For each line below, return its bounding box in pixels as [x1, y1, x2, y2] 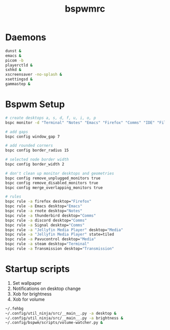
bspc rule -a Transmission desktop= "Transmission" [5, 246, 114, 251]
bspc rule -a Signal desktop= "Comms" [5, 222, 85, 227]
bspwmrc [65, 3, 105, 15]
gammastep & [5, 82, 30, 87]
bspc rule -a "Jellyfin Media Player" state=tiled [5, 232, 114, 237]
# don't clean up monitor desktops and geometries [5, 171, 114, 176]
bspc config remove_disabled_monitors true [5, 180, 99, 185]
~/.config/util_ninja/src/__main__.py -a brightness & [5, 315, 123, 320]
